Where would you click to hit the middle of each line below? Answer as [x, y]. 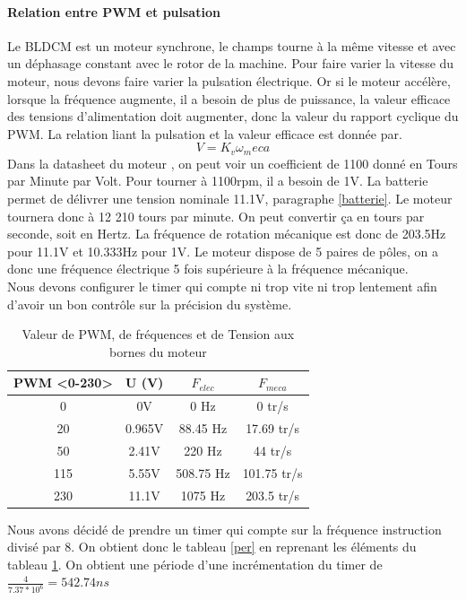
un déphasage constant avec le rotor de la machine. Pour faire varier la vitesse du [231, 63]
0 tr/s [272, 406]
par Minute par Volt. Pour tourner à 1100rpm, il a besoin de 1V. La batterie [218, 181]
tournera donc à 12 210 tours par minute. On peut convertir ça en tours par [216, 216]
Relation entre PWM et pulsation [114, 11]
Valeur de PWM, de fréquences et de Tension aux [158, 334]
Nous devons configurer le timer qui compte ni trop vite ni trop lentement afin [222, 286]
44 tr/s [273, 450]
